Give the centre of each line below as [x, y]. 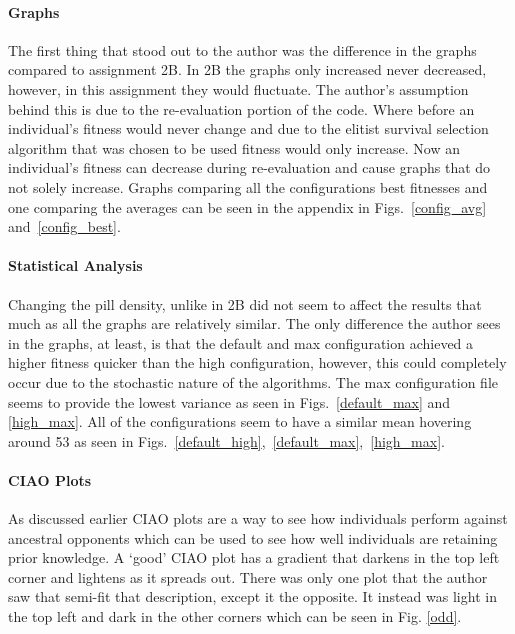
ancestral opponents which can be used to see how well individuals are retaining [253, 537]
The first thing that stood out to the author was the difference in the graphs [242, 49]
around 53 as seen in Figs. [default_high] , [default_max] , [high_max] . [226, 440]
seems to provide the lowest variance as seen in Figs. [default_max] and [229, 401]
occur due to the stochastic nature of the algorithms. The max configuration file [253, 381]
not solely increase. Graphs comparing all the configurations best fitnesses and [248, 186]
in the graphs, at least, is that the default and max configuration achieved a [241, 342]
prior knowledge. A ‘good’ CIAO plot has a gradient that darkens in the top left [254, 557]
